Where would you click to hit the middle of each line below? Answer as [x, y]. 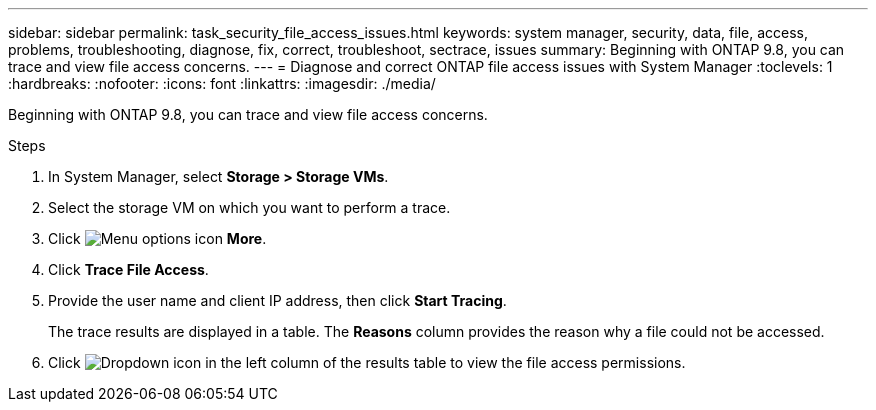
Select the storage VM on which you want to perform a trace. [249, 207]
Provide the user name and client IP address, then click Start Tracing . [277, 300]
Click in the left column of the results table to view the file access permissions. [367, 362]
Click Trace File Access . [128, 269]
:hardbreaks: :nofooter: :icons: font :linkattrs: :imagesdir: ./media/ [222, 83]
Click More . [157, 238]
